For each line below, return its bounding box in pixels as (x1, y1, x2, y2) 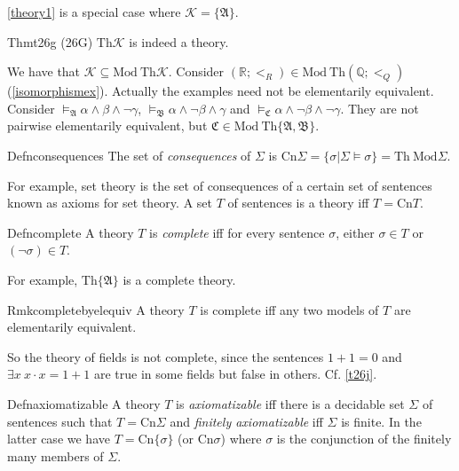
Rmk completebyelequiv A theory (7, 300, 185, 318)
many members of (7, 446, 104, 465)
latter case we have (7, 429, 110, 448)
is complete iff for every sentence (149, 223, 325, 241)
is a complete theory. (123, 270, 236, 288)
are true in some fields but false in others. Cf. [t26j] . (93, 365, 377, 383)
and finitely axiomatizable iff (170, 412, 323, 430)
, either (336, 223, 375, 241)
